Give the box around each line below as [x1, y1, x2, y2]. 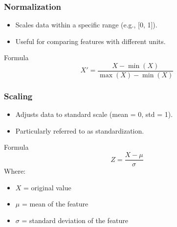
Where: [4, 166, 25, 176]
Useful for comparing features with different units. [15, 36, 166, 46]
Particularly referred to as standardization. [15, 125, 144, 136]
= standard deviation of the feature [22, 215, 129, 225]
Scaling [4, 90, 33, 102]
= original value [23, 182, 71, 192]
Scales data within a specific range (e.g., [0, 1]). [15, 20, 157, 30]
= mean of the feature [22, 199, 88, 209]
